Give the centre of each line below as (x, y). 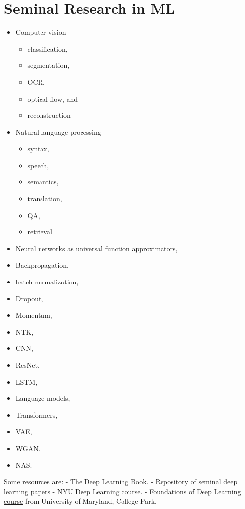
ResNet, (27, 365)
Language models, (43, 398)
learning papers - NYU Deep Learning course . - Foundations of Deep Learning (122, 491)
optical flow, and (53, 98)
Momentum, (34, 315)
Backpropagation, (42, 265)
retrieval (40, 232)
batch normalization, (47, 282)
